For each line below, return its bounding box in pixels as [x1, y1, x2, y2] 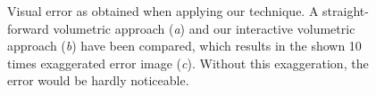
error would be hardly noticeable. [7, 71, 189, 90]
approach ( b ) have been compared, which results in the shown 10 [7, 36, 362, 55]
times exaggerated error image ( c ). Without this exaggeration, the [7, 53, 369, 72]
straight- [322, 2, 369, 20]
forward [7, 19, 49, 37]
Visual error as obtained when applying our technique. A [7, 2, 319, 20]
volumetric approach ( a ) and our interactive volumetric [53, 19, 355, 37]
